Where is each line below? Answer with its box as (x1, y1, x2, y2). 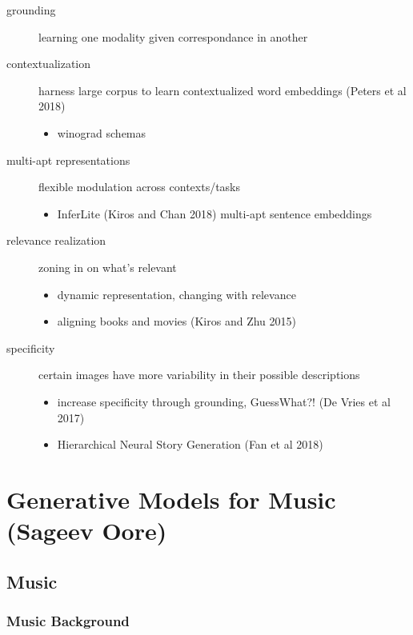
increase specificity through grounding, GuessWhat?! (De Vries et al (57, 393, 391, 409)
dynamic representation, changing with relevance (57, 286, 296, 302)
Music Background (6, 610, 130, 630)
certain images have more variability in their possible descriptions (38, 366, 360, 383)
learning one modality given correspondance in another (38, 28, 308, 45)
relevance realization (6, 232, 106, 249)
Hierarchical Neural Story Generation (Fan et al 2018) (57, 436, 323, 453)
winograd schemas (57, 124, 146, 141)
